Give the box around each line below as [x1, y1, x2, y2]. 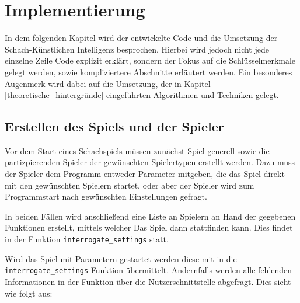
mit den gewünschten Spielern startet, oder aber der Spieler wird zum [5, 179, 254, 191]
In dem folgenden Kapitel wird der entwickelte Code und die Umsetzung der [5, 32, 278, 44]
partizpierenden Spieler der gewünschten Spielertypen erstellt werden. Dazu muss [5, 156, 295, 168]
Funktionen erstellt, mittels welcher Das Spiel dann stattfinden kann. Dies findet [5, 221, 293, 234]
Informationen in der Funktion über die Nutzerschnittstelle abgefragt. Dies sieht [5, 275, 291, 287]
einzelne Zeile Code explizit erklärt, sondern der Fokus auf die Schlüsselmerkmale [5, 54, 296, 67]
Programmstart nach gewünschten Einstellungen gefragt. [5, 190, 207, 203]
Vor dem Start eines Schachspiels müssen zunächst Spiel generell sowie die [5, 144, 270, 156]
